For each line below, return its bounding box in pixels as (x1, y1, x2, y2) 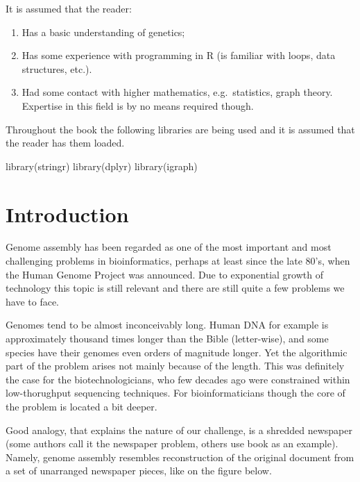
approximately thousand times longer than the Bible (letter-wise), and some (6, 331, 329, 346)
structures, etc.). (22, 61, 92, 76)
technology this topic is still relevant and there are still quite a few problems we (6, 281, 345, 295)
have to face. (6, 294, 59, 308)
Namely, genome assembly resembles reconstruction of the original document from (6, 449, 354, 464)
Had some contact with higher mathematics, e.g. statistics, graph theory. (22, 85, 333, 99)
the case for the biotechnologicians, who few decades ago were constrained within (6, 372, 350, 386)
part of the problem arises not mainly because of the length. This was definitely (6, 358, 345, 373)
